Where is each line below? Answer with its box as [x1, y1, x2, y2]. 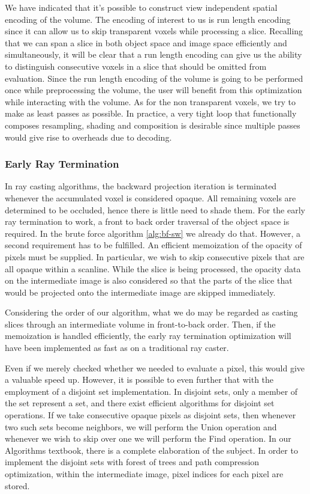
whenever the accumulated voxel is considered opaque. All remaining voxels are [5, 191, 296, 204]
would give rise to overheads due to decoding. [5, 130, 172, 143]
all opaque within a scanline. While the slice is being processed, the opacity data [5, 262, 301, 275]
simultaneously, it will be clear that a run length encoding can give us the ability [5, 48, 302, 61]
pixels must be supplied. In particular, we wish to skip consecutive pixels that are [5, 250, 305, 263]
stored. [5, 479, 30, 492]
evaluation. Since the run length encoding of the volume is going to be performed [5, 72, 303, 84]
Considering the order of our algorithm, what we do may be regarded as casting [5, 306, 298, 319]
